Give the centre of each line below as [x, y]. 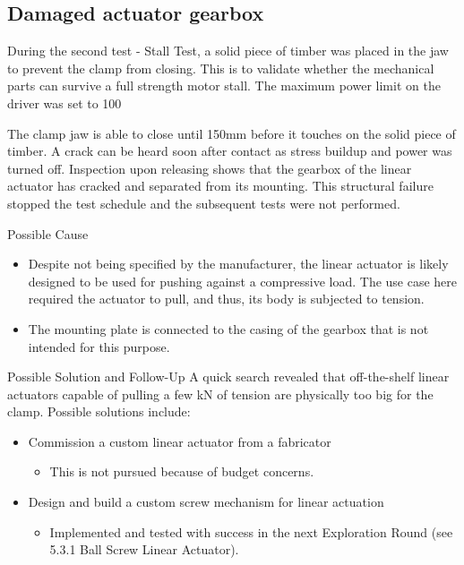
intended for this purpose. [99, 346]
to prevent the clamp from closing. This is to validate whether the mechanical [221, 68]
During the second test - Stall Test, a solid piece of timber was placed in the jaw [228, 51]
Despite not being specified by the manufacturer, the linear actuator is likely [238, 264]
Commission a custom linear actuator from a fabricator [180, 441]
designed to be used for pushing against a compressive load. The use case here [243, 281]
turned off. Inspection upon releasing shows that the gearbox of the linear [210, 168]
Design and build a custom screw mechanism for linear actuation [206, 502]
